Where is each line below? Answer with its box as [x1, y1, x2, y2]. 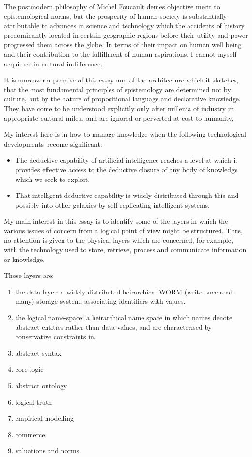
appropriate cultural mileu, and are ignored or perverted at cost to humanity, [4, 113, 234, 123]
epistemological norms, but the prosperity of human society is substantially [4, 11, 227, 21]
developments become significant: [4, 138, 102, 148]
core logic [15, 364, 44, 374]
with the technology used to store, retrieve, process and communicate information [4, 245, 247, 255]
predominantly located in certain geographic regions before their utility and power [4, 30, 248, 40]
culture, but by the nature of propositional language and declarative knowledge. [4, 94, 241, 104]
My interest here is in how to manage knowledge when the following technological [4, 129, 246, 139]
